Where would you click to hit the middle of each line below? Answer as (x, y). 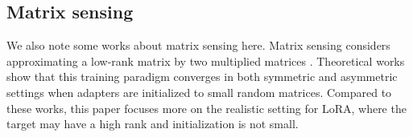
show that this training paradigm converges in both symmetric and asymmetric (202, 77)
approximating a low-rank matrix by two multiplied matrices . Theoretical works (206, 60)
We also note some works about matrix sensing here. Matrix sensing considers (198, 45)
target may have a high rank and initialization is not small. (153, 124)
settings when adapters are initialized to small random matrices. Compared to (199, 92)
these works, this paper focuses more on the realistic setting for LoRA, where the (206, 108)
